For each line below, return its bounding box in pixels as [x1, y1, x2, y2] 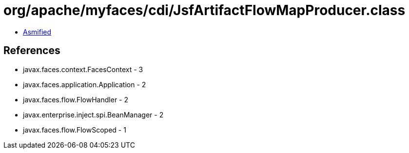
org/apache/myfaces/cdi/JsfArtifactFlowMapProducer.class [3, 2, 406, 19]
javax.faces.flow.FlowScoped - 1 [23, 125, 126, 134]
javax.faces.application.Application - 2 [23, 80, 146, 89]
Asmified [23, 27, 52, 36]
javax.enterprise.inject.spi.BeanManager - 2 [23, 110, 164, 119]
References [3, 44, 60, 57]
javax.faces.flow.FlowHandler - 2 [23, 95, 129, 104]
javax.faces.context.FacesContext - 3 [23, 65, 143, 74]
